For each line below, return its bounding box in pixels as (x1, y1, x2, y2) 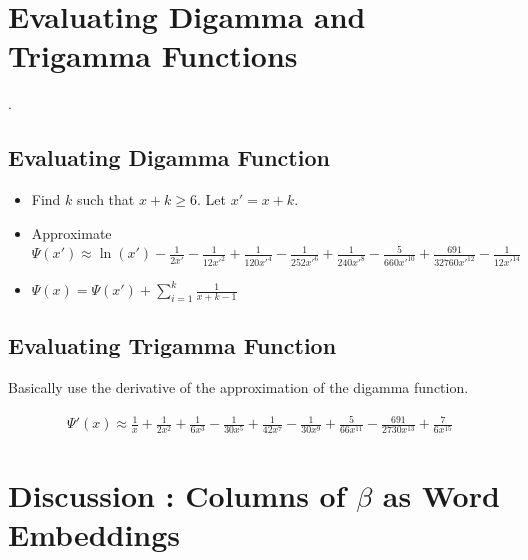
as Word (382, 474, 500, 515)
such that (77, 189, 135, 210)
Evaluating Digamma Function (8, 142, 330, 173)
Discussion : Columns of (8, 474, 346, 515)
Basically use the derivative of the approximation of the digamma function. (8, 377, 469, 398)
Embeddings (8, 513, 181, 554)
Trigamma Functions (8, 35, 298, 76)
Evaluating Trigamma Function (8, 330, 337, 361)
